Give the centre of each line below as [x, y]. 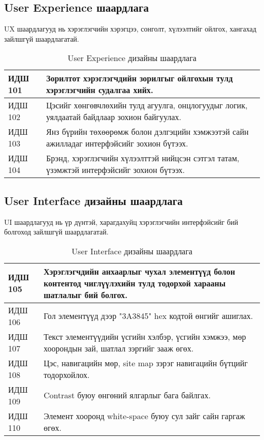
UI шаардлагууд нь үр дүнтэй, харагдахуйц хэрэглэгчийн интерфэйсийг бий [121, 222]
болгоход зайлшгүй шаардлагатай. [56, 232]
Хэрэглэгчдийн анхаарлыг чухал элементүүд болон [139, 271]
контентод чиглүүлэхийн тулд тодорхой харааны [135, 283]
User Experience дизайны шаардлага [132, 58]
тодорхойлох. [67, 374]
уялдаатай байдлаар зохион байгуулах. [114, 117]
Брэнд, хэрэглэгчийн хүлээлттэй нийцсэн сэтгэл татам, [143, 158]
